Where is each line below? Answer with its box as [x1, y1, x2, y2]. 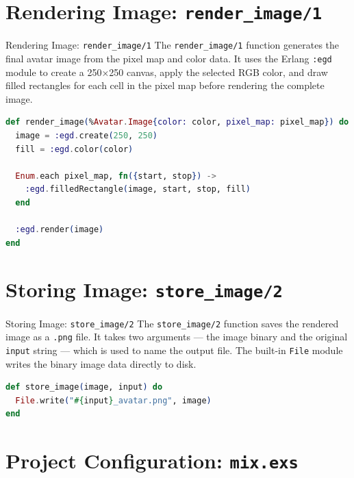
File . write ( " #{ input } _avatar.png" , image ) [15, 395, 212, 405]
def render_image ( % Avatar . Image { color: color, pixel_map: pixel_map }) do [5, 117, 349, 127]
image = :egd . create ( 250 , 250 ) [15, 130, 158, 140]
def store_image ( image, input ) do [5, 382, 163, 392]
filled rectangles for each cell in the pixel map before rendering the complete [5, 78, 325, 92]
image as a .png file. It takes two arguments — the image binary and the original [5, 329, 348, 344]
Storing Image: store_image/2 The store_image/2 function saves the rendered [5, 316, 339, 330]
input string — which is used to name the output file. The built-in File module [5, 342, 343, 357]
